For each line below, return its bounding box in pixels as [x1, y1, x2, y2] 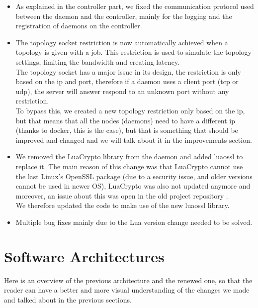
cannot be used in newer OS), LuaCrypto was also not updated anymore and [15, 181, 251, 191]
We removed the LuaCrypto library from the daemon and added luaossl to [15, 151, 243, 162]
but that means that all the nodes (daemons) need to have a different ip [15, 115, 236, 125]
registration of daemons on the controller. [15, 20, 142, 31]
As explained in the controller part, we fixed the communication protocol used [15, 1, 254, 11]
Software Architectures [4, 246, 165, 266]
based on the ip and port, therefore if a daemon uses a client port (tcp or [15, 76, 239, 87]
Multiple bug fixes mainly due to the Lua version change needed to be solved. [15, 216, 253, 227]
